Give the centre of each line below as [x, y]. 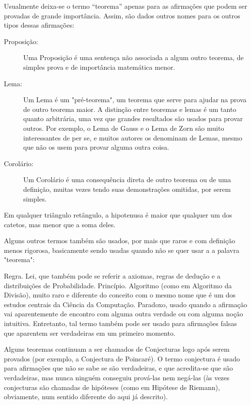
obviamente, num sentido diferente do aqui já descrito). [86, 397]
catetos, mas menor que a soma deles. [60, 224]
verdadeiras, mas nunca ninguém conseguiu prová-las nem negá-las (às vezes [117, 377]
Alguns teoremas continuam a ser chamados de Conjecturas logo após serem [117, 349]
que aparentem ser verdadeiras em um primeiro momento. [90, 333]
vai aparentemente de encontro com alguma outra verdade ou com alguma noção [124, 314]
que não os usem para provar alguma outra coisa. [96, 147]
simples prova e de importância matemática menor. [99, 67]
